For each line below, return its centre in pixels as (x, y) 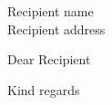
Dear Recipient (49, 59)
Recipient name (51, 11)
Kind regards (44, 89)
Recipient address (56, 29)
